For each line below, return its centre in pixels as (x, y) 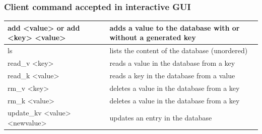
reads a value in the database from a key (172, 63)
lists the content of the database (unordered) (179, 50)
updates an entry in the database (161, 118)
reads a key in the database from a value (172, 75)
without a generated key (153, 37)
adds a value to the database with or (175, 27)
